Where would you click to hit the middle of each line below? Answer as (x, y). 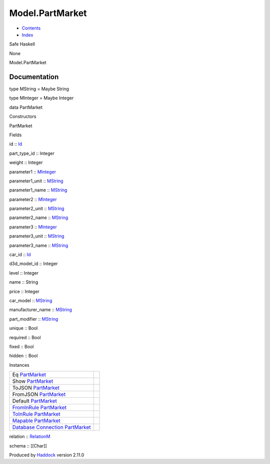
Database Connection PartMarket (51, 427)
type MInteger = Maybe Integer (41, 98)
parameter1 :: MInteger (32, 172)
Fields (15, 135)
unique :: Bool (23, 328)
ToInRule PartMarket (36, 414)
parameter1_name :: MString (38, 190)
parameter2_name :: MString (39, 217)
